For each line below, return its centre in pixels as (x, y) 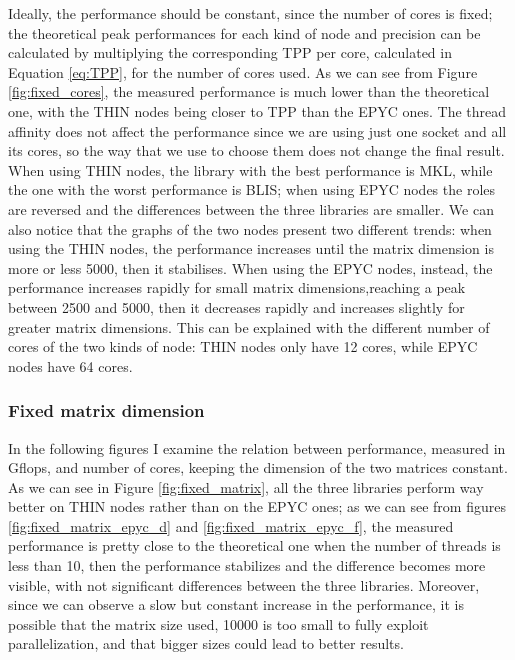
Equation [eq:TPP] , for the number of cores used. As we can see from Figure (243, 71)
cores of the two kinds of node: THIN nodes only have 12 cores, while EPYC (243, 346)
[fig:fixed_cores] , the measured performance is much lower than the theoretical (249, 91)
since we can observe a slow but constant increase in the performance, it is (236, 604)
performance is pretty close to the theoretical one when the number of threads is (254, 545)
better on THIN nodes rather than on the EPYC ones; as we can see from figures (257, 506)
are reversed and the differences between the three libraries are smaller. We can (251, 208)
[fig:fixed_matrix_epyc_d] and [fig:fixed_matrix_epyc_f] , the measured (231, 525)
